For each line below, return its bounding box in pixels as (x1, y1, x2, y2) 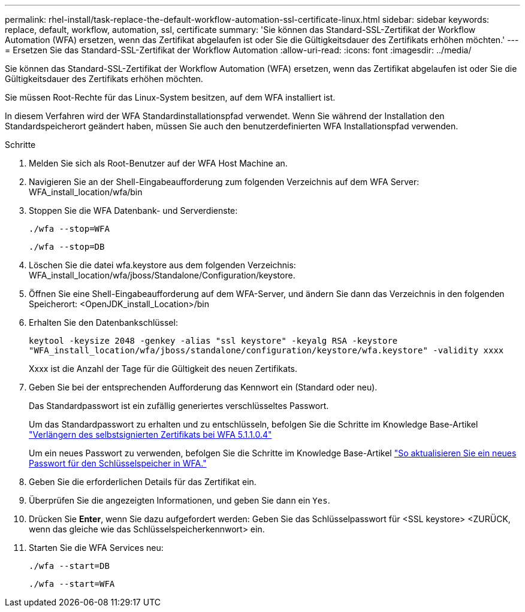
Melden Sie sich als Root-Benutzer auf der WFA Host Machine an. (29, 158, 288, 168)
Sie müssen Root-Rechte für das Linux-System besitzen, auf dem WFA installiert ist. (5, 92, 336, 102)
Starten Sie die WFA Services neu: (29, 543, 164, 553)
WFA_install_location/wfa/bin (29, 187, 143, 197)
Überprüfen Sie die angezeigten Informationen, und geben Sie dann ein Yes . (29, 495, 330, 505)
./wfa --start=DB (29, 561, 110, 571)
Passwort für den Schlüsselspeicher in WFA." (29, 458, 207, 468)
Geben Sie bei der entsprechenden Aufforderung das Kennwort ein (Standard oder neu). (29, 382, 378, 392)
